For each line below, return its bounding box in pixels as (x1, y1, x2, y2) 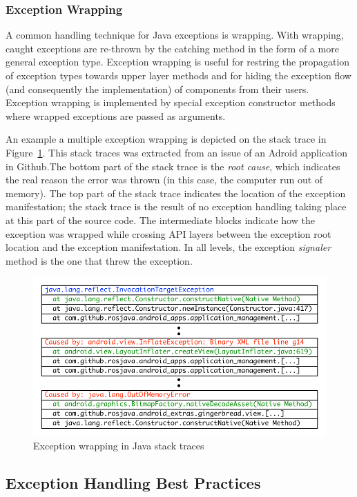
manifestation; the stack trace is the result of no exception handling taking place (6, 199, 347, 214)
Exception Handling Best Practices (6, 472, 261, 494)
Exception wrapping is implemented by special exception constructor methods (6, 95, 336, 110)
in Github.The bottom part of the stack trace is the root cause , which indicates (6, 159, 340, 173)
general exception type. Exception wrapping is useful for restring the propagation (6, 54, 350, 69)
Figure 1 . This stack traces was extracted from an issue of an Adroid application (6, 145, 348, 159)
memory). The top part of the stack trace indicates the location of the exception (6, 185, 346, 200)
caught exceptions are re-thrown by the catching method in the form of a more (6, 41, 339, 55)
